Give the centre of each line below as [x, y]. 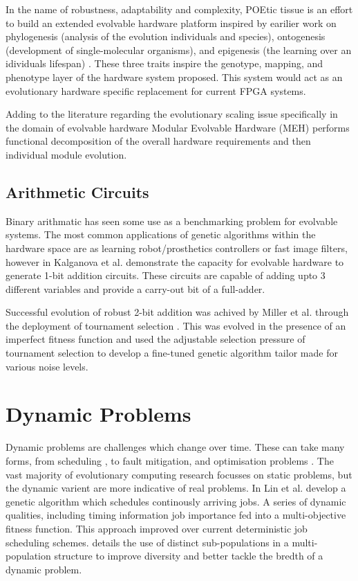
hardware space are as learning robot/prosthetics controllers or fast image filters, [177, 248]
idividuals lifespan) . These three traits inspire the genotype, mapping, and [164, 63]
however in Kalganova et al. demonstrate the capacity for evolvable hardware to [175, 261]
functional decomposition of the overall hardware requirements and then [158, 141]
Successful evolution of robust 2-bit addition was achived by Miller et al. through [177, 312]
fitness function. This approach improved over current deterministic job [157, 528]
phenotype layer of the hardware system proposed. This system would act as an [174, 77]
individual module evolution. [66, 154]
